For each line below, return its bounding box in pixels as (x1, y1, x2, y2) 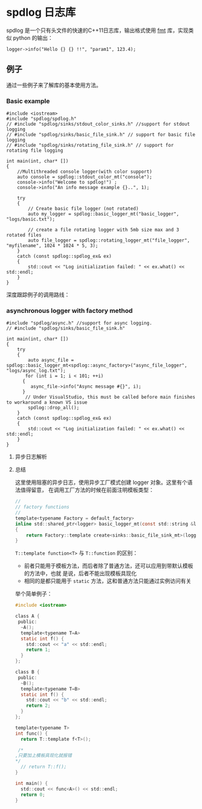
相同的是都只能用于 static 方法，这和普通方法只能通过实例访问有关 (24, 578, 192, 585)
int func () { (14, 730, 48, 736)
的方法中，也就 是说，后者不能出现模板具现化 (24, 570, 137, 577)
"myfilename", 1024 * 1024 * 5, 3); (6, 243, 98, 249)
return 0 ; (21, 791, 45, 798)
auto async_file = (28, 357, 74, 363)
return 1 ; (26, 647, 51, 653)
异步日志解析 (14, 453, 47, 460)
